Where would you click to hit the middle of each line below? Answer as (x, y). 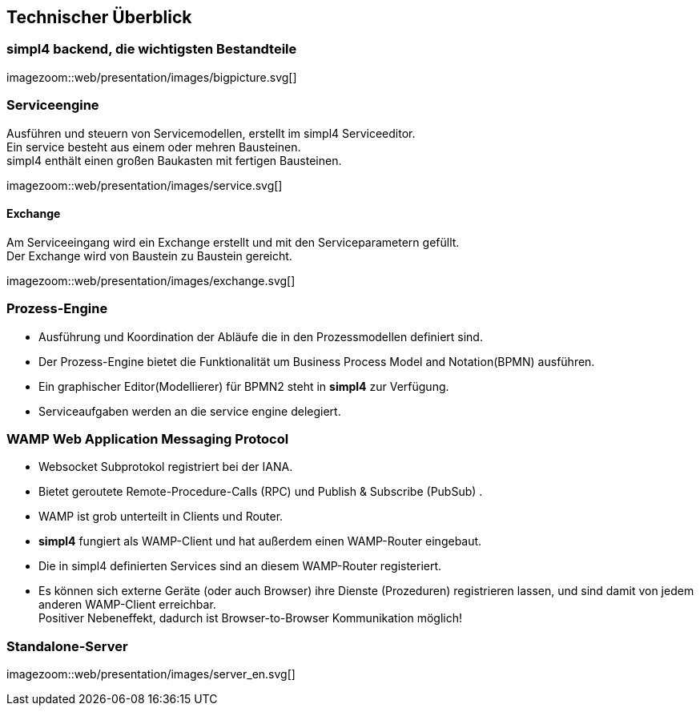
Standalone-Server (67, 646)
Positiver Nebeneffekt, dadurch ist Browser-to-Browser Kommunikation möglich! (250, 618)
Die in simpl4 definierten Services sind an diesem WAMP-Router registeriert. (240, 566)
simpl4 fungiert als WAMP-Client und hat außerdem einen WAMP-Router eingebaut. (260, 541)
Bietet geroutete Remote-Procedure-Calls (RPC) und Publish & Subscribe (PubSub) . (261, 492)
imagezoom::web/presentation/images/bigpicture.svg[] (152, 77)
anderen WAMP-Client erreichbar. (127, 605)
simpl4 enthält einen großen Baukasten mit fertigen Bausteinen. (174, 160)
